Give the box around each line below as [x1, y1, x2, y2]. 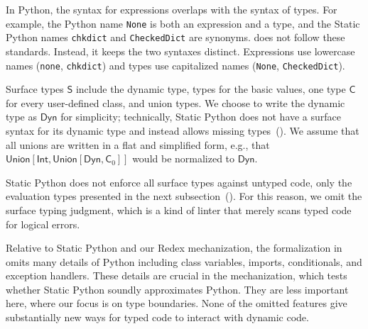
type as [6, 109, 38, 124]
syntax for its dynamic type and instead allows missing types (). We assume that [6, 123, 359, 138]
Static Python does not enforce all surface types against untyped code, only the [6, 174, 352, 189]
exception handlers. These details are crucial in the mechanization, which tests [6, 268, 347, 283]
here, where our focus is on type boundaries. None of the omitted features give [6, 296, 347, 311]
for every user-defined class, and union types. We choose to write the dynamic [6, 95, 345, 110]
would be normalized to [132, 151, 235, 166]
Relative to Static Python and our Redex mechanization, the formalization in [6, 240, 342, 255]
